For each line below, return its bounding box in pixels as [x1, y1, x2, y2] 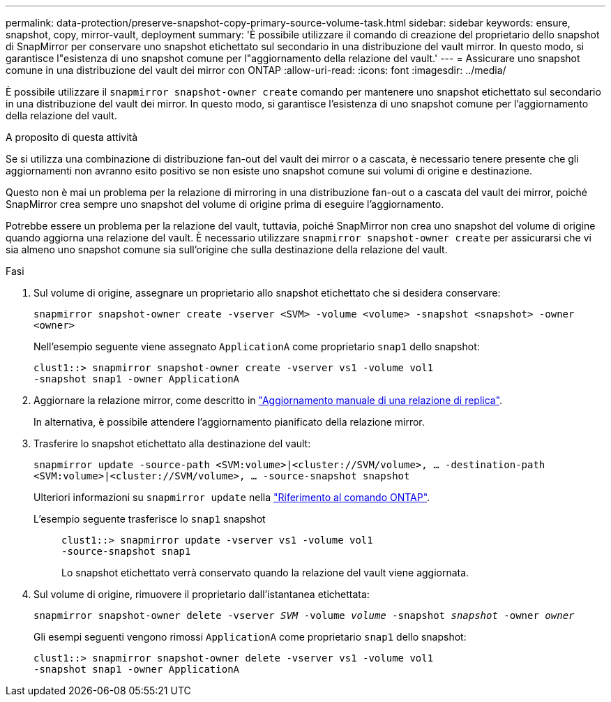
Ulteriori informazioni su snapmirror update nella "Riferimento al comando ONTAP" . [33, 491, 430, 503]
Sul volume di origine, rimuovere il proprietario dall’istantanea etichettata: [33, 588, 370, 600]
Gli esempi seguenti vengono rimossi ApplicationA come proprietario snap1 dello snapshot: [33, 631, 467, 643]
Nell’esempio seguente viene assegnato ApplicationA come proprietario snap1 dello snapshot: [33, 341, 480, 352]
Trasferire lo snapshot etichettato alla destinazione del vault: [33, 438, 311, 449]
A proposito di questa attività [6, 131, 138, 143]
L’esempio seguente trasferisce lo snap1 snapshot [33, 513, 266, 525]
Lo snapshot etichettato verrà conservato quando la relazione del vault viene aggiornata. [61, 567, 469, 578]
